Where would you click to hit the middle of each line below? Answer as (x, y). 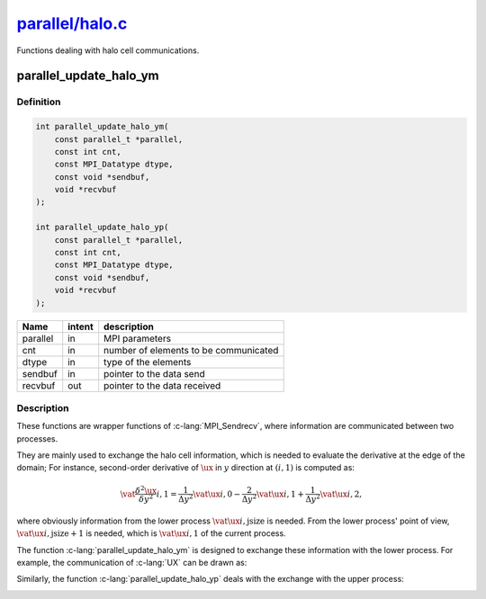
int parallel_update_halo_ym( (102, 127)
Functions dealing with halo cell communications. (108, 50)
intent (81, 326)
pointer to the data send (155, 373)
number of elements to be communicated (191, 350)
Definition (39, 102)
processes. (37, 438)
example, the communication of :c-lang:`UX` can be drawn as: (132, 562)
